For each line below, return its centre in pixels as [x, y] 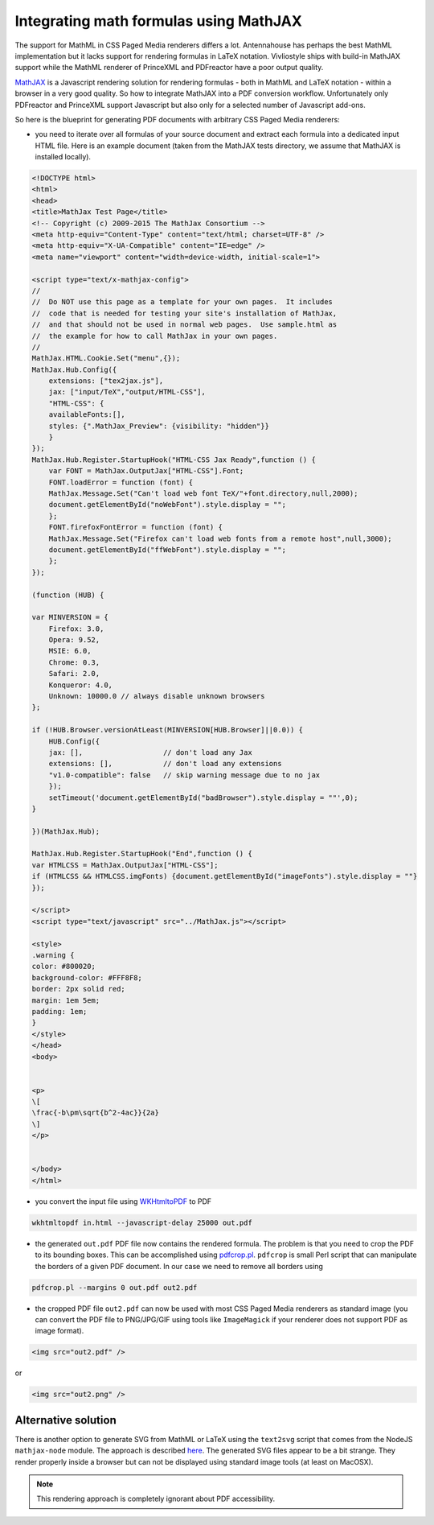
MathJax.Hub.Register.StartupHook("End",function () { [142, 854]
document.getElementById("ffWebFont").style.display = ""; [168, 550]
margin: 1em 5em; [66, 1000]
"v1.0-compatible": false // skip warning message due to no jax [184, 775]
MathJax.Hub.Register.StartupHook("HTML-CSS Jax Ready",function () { [174, 460]
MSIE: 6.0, [70, 651]
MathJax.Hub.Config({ [74, 369]
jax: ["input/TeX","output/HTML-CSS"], [127, 392]
